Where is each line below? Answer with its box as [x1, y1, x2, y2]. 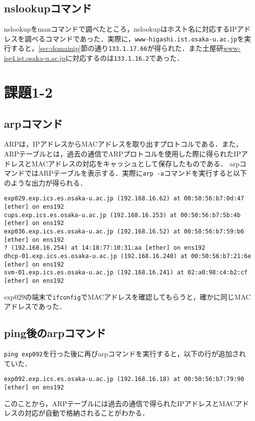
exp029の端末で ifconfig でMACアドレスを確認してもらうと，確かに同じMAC [4, 291, 251, 302]
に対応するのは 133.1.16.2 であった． [65, 53, 184, 63]
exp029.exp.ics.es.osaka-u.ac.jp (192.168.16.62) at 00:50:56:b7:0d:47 [4, 195, 244, 202]
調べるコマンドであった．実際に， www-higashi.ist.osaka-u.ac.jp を [24, 33, 244, 43]
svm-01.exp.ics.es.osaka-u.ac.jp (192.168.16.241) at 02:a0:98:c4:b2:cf [4, 269, 248, 276]
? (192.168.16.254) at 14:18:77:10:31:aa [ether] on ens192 [4, 244, 206, 252]
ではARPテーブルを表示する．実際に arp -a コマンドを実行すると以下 [24, 168, 247, 178]
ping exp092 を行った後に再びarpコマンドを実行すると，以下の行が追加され [4, 348, 246, 359]
